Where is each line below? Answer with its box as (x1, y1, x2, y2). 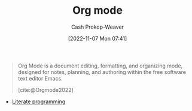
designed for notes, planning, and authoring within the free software (17, 68, 187, 75)
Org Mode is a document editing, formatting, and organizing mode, (17, 62, 183, 69)
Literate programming (11, 98, 66, 105)
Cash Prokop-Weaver (71, 23, 124, 30)
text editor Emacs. (17, 75, 63, 82)
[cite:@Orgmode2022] (17, 86, 74, 93)
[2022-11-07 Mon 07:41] (68, 35, 127, 42)
